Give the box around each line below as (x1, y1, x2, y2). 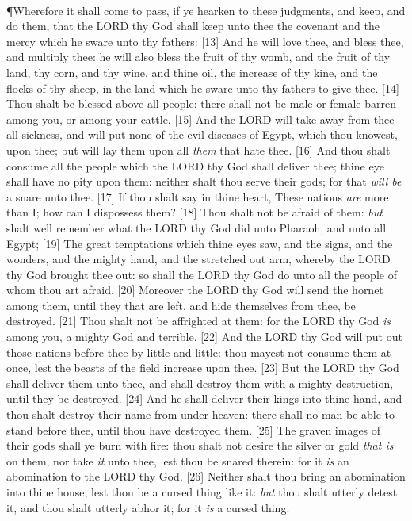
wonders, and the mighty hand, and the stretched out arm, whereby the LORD (6, 251, 391, 267)
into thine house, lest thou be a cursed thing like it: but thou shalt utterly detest (6, 484, 398, 500)
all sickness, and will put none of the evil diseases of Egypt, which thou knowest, (6, 126, 398, 143)
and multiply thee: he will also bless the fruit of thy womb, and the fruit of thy (6, 48, 391, 65)
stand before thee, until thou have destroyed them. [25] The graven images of (6, 421, 381, 438)
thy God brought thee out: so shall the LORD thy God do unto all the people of (6, 266, 397, 282)
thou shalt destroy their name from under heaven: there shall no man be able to (6, 406, 395, 423)
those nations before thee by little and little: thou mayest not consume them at (6, 343, 391, 360)
